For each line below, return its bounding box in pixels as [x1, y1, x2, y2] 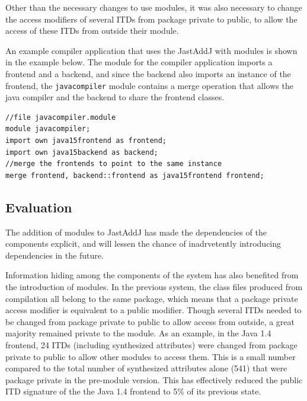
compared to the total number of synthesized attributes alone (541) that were [5, 362, 287, 374]
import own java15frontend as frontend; [5, 136, 167, 145]
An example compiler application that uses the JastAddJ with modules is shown [5, 44, 298, 56]
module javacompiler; [5, 125, 91, 133]
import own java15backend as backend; [5, 148, 158, 157]
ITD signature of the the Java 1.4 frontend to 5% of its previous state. [5, 385, 261, 397]
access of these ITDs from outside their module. [5, 24, 179, 37]
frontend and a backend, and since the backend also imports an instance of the [5, 67, 291, 79]
